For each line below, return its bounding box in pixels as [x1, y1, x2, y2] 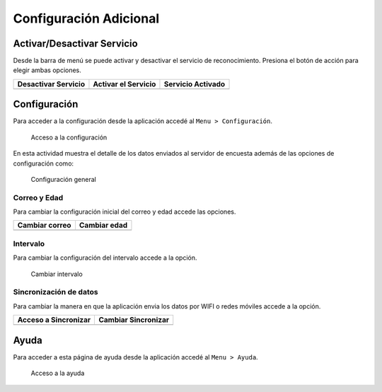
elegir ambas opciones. [13, 66, 81, 74]
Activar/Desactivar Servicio [13, 38, 138, 50]
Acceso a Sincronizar [17, 315, 91, 325]
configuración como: [13, 159, 74, 168]
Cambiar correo [17, 220, 71, 230]
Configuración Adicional [13, 11, 159, 26]
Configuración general [30, 175, 97, 183]
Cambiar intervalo [30, 270, 83, 278]
